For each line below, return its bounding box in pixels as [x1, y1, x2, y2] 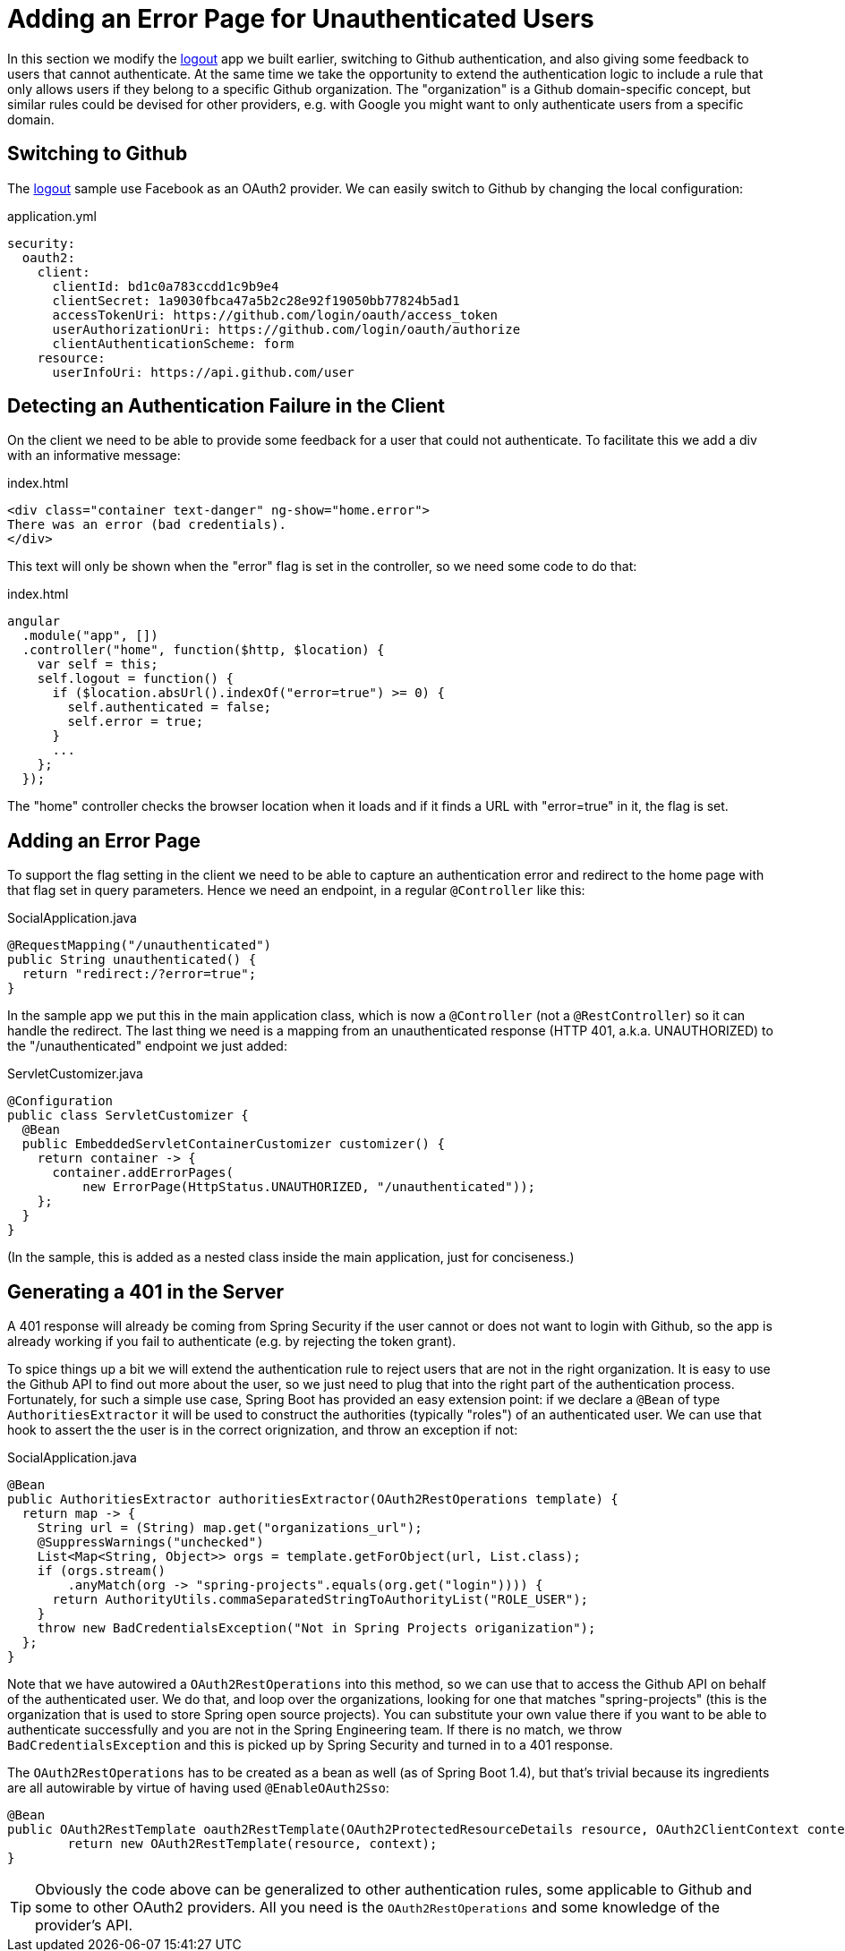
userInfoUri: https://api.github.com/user [52, 364, 354, 379]
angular [7, 614, 61, 629]
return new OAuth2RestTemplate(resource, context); [67, 1836, 438, 1852]
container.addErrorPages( [52, 1165, 234, 1180]
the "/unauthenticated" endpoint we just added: [7, 1038, 287, 1054]
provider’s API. [35, 1916, 133, 1935]
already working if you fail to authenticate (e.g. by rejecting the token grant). [7, 1333, 457, 1350]
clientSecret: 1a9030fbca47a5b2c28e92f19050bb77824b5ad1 [52, 293, 460, 308]
